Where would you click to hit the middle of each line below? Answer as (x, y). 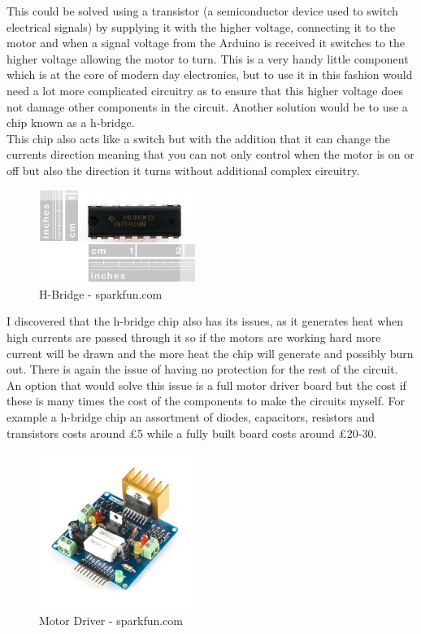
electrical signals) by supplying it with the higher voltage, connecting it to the (201, 26)
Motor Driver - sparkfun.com (111, 620)
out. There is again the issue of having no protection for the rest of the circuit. (202, 369)
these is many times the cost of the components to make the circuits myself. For (206, 401)
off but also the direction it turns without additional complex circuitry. (183, 170)
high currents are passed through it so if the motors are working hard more (194, 337)
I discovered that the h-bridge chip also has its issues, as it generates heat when (205, 321)
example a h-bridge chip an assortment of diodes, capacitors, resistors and (191, 417)
